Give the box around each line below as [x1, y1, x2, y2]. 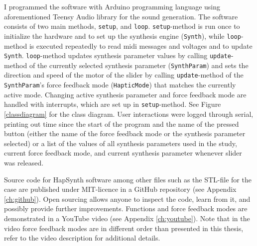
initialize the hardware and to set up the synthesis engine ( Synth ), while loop [4, 30, 241, 41]
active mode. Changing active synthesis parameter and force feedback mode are [4, 89, 247, 99]
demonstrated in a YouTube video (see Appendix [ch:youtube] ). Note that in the [4, 213, 250, 223]
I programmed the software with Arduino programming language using [4, 1, 221, 11]
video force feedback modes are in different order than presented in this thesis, [4, 223, 244, 233]
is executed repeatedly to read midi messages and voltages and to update [29, 40, 253, 51]
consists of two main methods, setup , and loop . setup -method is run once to [4, 21, 240, 31]
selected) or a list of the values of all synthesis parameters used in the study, [4, 138, 237, 148]
